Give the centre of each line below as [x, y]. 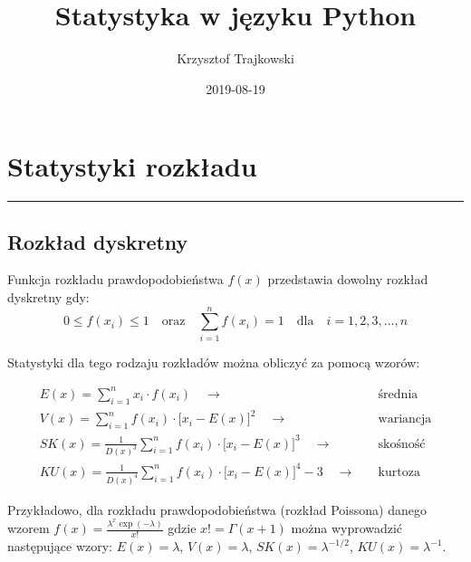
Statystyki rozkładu [132, 166]
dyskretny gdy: [48, 297]
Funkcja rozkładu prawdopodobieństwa [115, 279]
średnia [398, 394]
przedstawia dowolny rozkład [348, 279]
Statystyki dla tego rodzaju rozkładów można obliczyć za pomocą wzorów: [214, 362]
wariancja [405, 419]
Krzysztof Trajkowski [235, 58]
